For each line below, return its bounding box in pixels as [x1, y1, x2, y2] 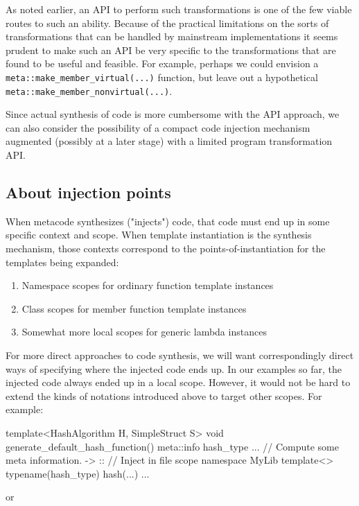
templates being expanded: [6, 254, 119, 269]
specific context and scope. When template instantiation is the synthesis [6, 227, 312, 242]
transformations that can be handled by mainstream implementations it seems [6, 29, 338, 44]
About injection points [6, 182, 171, 203]
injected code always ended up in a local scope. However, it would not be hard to [6, 375, 351, 390]
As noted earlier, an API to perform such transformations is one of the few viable [6, 2, 352, 16]
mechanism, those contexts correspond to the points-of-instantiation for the [6, 241, 326, 256]
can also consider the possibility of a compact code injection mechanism [6, 120, 310, 134]
